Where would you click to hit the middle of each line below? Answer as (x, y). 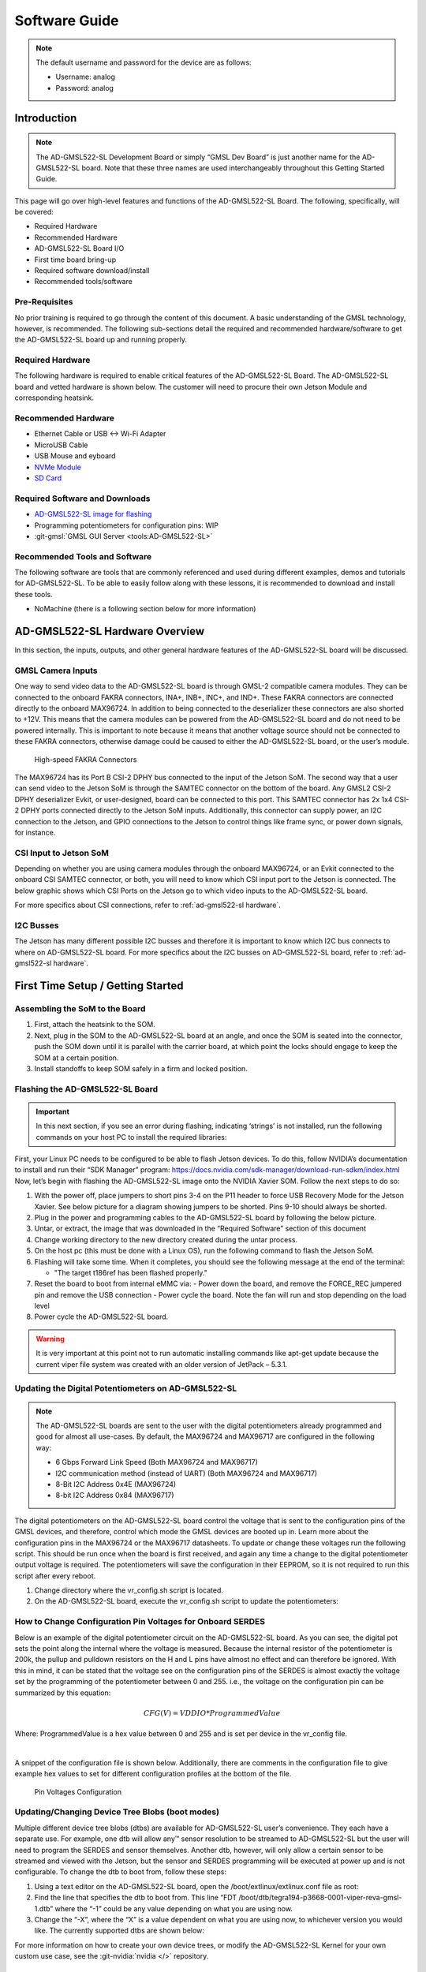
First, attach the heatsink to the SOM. (95, 1025)
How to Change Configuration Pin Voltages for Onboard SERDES (140, 1622)
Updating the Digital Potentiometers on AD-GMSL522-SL (125, 1388)
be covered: (34, 212)
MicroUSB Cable (61, 445)
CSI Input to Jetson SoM (62, 853)
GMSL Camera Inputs (56, 670)
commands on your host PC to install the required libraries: (131, 1137)
